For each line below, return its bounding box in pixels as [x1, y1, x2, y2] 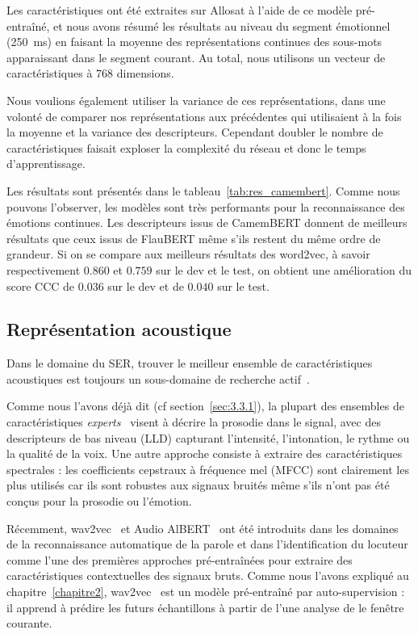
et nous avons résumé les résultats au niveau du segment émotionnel [52, 17, 391, 34]
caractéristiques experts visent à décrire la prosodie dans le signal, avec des [6, 414, 381, 430]
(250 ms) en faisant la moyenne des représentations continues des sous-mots [6, 33, 382, 50]
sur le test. [217, 277, 270, 294]
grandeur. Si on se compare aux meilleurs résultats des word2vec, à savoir [6, 246, 370, 262]
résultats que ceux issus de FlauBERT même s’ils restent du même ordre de [6, 229, 381, 246]
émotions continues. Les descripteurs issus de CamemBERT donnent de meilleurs [6, 214, 408, 231]
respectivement [6, 261, 81, 278]
